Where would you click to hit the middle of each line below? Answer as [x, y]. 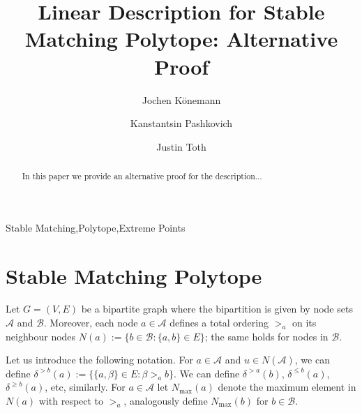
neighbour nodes [41, 336]
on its [304, 323]
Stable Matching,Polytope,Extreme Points [96, 227]
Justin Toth [181, 146]
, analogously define [166, 401]
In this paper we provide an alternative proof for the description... [142, 176]
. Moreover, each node [91, 323]
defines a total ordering [219, 323]
